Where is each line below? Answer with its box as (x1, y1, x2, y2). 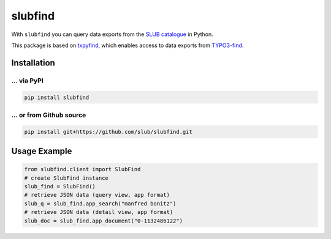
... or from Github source (11, 111, 86, 119)
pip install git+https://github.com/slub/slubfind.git (24, 128, 192, 135)
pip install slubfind (24, 94, 89, 101)
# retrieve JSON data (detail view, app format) (24, 208, 173, 216)
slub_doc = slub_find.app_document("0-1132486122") (24, 217, 183, 224)
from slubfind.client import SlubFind (24, 166, 141, 173)
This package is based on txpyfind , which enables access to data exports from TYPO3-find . (11, 42, 244, 49)
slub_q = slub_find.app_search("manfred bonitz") (24, 200, 177, 207)
